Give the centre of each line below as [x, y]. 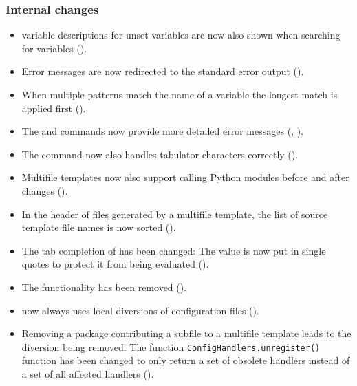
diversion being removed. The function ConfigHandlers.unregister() [171, 346]
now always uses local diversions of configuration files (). [140, 310]
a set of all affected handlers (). [88, 373]
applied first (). [54, 108]
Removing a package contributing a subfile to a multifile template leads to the [186, 333]
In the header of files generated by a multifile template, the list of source [175, 214]
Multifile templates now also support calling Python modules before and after [185, 177]
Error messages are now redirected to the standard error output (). [163, 71]
